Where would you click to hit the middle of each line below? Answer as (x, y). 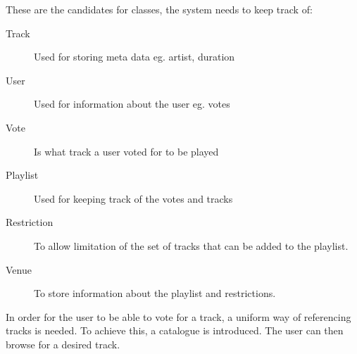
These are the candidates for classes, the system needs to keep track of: (159, 9)
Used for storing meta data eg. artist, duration (134, 57)
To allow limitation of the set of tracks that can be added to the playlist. (191, 245)
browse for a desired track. (63, 344)
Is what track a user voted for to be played (126, 151)
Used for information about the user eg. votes (132, 104)
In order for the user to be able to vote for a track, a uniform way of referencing (178, 316)
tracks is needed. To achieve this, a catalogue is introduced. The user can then (175, 330)
